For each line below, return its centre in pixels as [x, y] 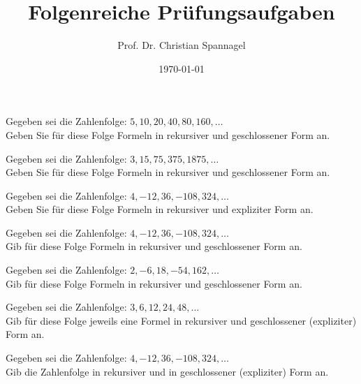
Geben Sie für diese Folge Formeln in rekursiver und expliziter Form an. [160, 209]
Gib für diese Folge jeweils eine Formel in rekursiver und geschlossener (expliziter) [181, 320]
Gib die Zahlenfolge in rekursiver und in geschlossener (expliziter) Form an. [167, 371]
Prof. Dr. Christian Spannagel [182, 45]
